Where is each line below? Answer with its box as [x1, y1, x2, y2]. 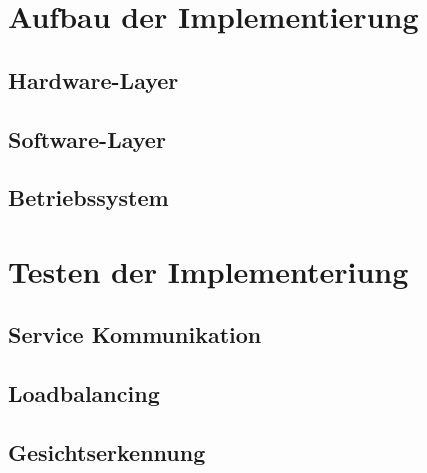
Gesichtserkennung [8, 437, 206, 468]
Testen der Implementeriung [8, 250, 409, 291]
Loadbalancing [8, 378, 160, 409]
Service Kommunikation [8, 319, 262, 350]
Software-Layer [8, 123, 166, 154]
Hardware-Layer [8, 64, 179, 95]
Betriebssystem [8, 182, 169, 213]
